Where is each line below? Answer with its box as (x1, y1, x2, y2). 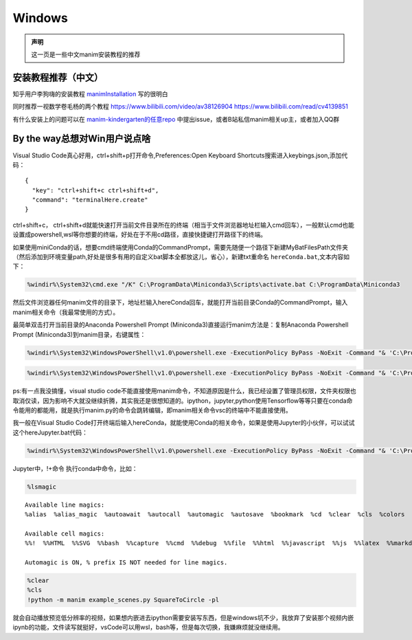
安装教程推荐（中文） (12, 71, 103, 83)
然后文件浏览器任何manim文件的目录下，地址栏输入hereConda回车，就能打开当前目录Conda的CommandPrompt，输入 (12, 298, 348, 307)
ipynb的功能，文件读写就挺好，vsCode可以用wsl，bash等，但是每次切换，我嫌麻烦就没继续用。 (12, 623, 284, 632)
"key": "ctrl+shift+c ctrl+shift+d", (32, 186, 159, 194)
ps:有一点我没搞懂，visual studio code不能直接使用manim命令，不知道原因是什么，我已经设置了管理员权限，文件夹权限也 (12, 387, 356, 395)
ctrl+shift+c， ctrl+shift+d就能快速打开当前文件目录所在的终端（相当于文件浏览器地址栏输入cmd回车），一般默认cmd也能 (12, 221, 355, 229)
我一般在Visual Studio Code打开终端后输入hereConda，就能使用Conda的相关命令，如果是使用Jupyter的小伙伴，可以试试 (12, 419, 355, 427)
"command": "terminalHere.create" (32, 196, 148, 204)
